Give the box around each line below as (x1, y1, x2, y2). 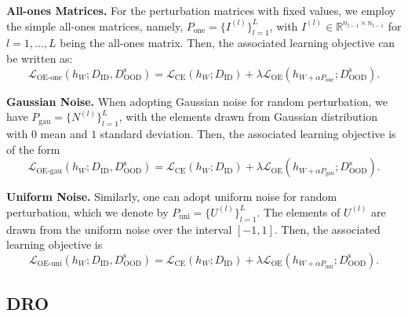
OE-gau (36, 166, 62, 175)
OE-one (36, 74, 62, 82)
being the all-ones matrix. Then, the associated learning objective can (60, 35, 395, 51)
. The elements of (257, 203, 341, 220)
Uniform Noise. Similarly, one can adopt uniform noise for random (6, 188, 337, 205)
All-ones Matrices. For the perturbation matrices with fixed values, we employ (6, 2, 396, 18)
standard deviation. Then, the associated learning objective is (100, 125, 396, 141)
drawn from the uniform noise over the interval (6, 220, 232, 237)
